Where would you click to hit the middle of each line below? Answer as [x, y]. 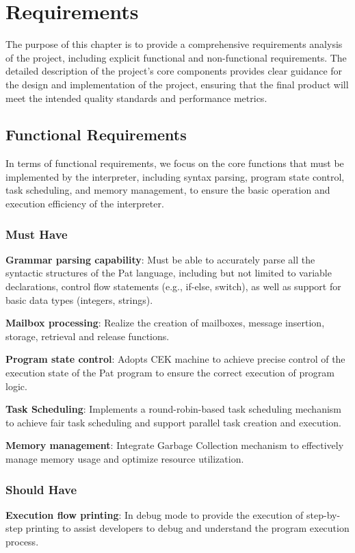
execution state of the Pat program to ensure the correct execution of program [170, 373]
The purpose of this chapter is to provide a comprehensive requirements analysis [174, 44]
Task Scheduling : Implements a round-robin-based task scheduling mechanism [173, 409]
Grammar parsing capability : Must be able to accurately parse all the [160, 259]
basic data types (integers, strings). [79, 299]
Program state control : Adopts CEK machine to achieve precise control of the [175, 359]
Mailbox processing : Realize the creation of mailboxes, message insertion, [165, 323]
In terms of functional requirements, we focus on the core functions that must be [175, 163]
